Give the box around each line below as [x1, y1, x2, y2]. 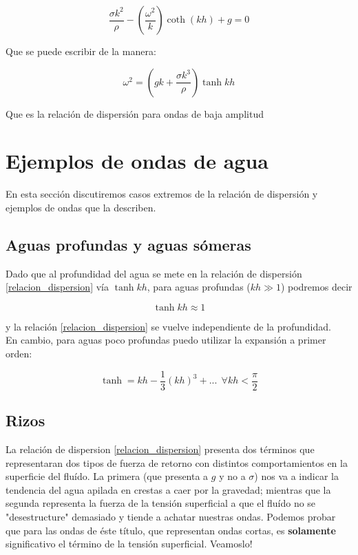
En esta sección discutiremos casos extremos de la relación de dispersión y [6, 187, 318, 201]
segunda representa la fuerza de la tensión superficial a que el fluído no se [6, 496, 316, 510]
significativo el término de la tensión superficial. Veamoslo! [6, 536, 253, 551]
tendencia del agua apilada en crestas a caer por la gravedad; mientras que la [6, 482, 331, 496]
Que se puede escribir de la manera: [6, 44, 156, 58]
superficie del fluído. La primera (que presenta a [6, 469, 209, 483]
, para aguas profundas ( [147, 280, 251, 294]
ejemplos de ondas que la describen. [6, 200, 156, 214]
